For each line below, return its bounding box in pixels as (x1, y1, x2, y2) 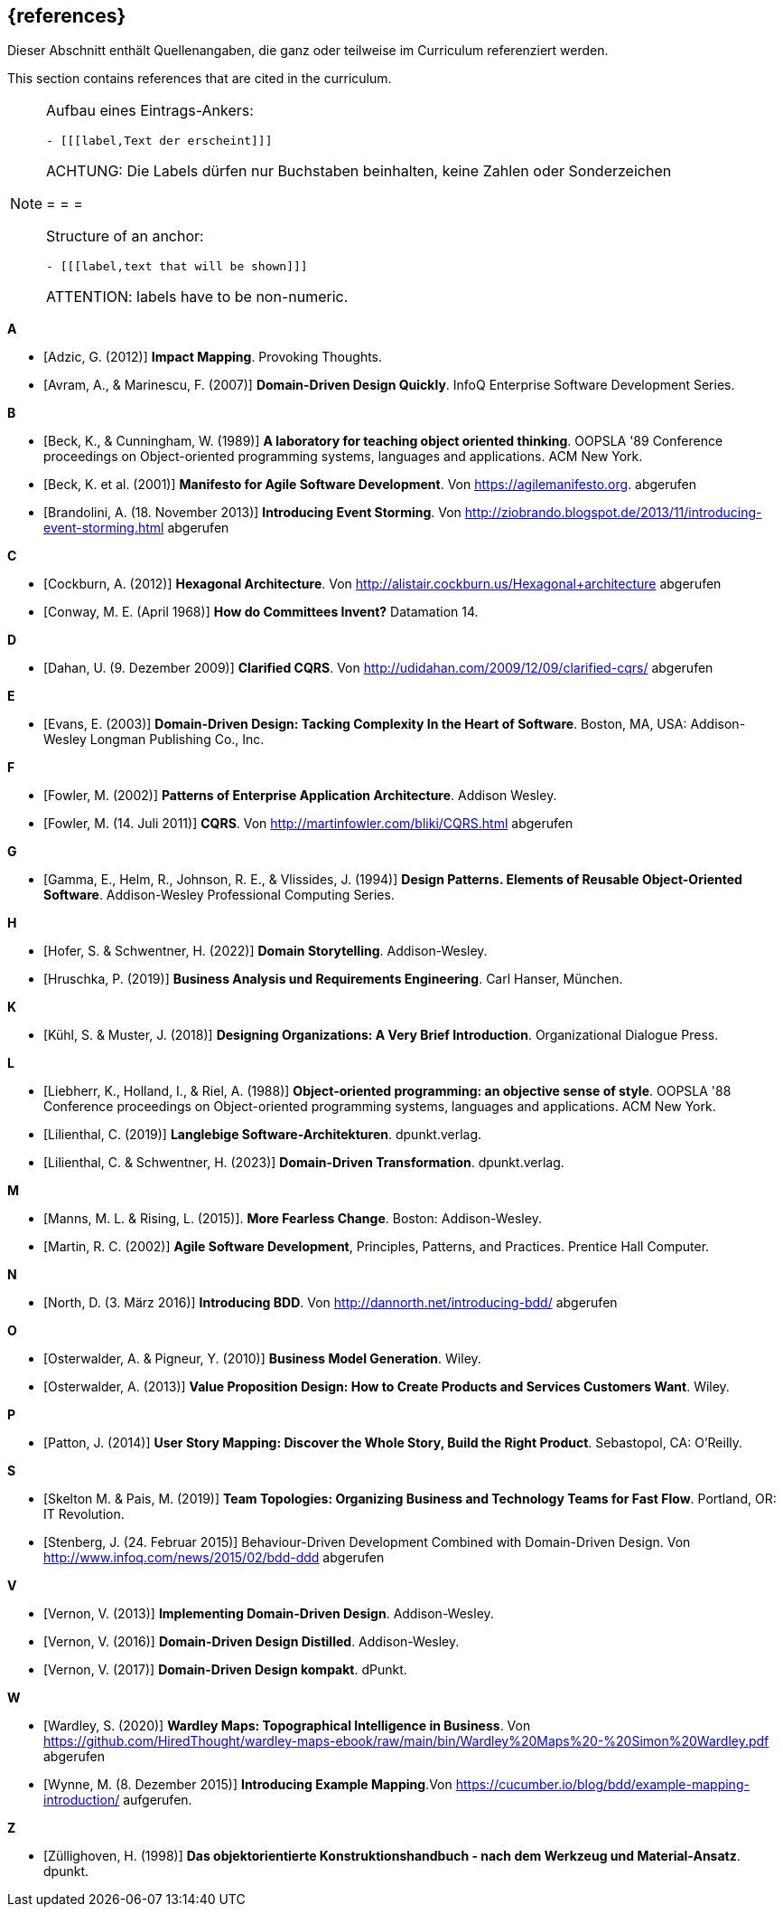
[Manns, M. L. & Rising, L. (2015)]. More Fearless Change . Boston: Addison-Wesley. (43, 1211, 542, 1227)
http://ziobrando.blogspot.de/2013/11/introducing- (464, 504, 762, 521)
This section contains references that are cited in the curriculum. (7, 71, 392, 87)
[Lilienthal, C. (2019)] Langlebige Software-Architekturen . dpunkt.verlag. (43, 1127, 482, 1143)
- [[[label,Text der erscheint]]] (46, 134, 273, 148)
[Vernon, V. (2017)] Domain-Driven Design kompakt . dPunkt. (43, 1662, 407, 1678)
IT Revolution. (43, 1506, 125, 1523)
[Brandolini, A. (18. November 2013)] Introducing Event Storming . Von (43, 504, 461, 521)
